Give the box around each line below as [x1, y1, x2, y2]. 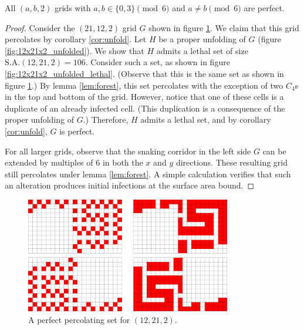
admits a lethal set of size [156, 44, 248, 56]
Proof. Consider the [5, 21, 75, 33]
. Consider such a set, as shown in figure [85, 56, 230, 68]
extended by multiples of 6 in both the [5, 156, 143, 169]
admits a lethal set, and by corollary [140, 113, 271, 126]
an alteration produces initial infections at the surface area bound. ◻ [5, 179, 255, 191]
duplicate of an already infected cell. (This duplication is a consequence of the [5, 102, 285, 114]
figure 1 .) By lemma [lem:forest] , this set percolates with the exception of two [5, 79, 283, 91]
